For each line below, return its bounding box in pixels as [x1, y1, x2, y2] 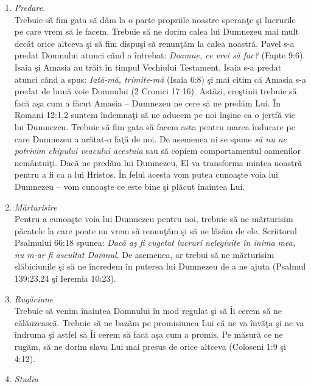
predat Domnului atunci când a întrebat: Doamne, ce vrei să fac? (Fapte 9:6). [14, 49, 306, 61]
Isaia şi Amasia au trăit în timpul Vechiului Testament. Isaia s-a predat [14, 60, 282, 73]
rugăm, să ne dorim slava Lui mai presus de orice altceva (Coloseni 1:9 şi [14, 340, 286, 353]
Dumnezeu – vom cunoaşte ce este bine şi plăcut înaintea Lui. [14, 180, 245, 192]
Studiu [14, 372, 38, 385]
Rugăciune [14, 292, 54, 305]
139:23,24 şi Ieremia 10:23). [14, 272, 116, 285]
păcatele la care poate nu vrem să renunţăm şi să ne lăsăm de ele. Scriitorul [14, 224, 297, 237]
